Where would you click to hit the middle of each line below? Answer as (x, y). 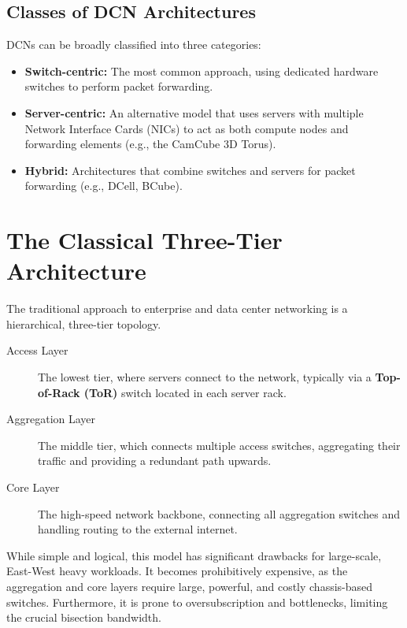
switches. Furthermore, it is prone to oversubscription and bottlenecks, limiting (197, 602)
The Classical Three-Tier (144, 240)
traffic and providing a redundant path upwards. (155, 461)
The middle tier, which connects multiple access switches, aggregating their (219, 445)
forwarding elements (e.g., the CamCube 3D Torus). (150, 144)
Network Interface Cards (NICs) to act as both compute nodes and (187, 128)
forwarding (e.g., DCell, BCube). (104, 186)
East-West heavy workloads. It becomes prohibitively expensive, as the (177, 571)
